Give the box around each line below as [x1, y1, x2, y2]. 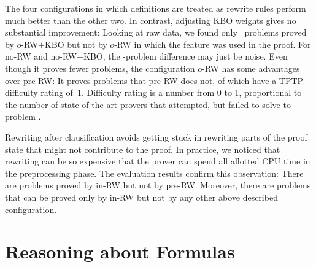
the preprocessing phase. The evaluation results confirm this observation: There [5, 166, 304, 179]
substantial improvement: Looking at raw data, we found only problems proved [5, 26, 307, 39]
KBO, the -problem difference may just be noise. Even [83, 50, 288, 63]
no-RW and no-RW [5, 50, 77, 63]
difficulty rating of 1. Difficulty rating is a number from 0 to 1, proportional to [5, 86, 302, 99]
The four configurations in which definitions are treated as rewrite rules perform [5, 2, 306, 14]
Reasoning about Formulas [5, 239, 235, 264]
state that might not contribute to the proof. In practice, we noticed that [5, 142, 280, 155]
